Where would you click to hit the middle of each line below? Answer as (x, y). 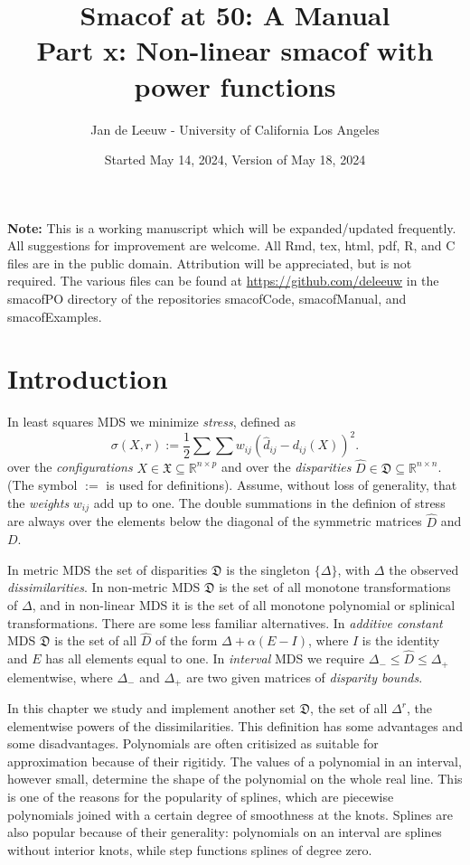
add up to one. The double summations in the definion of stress (269, 502)
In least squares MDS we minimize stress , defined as (152, 422)
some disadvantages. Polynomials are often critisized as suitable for (193, 743)
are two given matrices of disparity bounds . (305, 677)
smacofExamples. (55, 316)
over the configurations (70, 467)
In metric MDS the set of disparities (108, 569)
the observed (424, 569)
